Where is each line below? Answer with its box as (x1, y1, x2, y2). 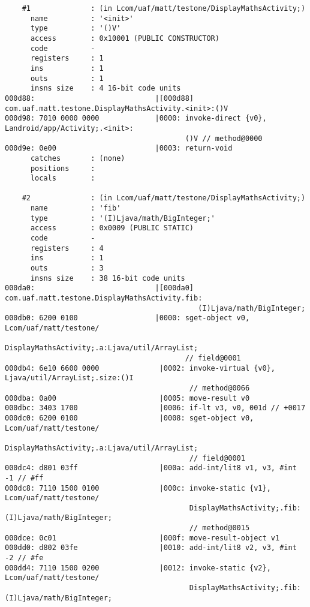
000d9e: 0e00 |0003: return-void (5, 144, 233, 153)
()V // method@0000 (185, 134, 263, 143)
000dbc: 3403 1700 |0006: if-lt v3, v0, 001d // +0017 (5, 404, 306, 413)
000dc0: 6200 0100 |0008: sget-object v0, (5, 413, 254, 422)
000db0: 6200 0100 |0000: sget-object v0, (5, 314, 250, 323)
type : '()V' (30, 24, 121, 33)
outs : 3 (30, 264, 104, 273)
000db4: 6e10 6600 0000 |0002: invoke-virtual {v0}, (5, 363, 276, 372)
